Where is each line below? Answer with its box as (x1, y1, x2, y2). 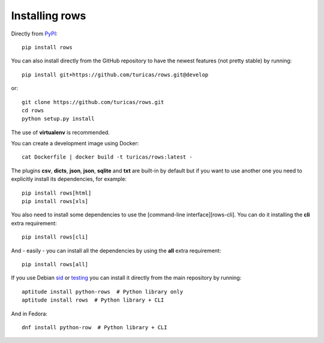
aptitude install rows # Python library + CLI (22, 297, 164, 303)
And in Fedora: (11, 310, 48, 317)
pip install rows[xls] (22, 198, 89, 205)
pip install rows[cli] (22, 234, 89, 240)
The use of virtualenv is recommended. (11, 129, 110, 136)
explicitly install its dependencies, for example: (11, 175, 127, 183)
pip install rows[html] (22, 189, 92, 196)
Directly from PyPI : (11, 30, 58, 37)
